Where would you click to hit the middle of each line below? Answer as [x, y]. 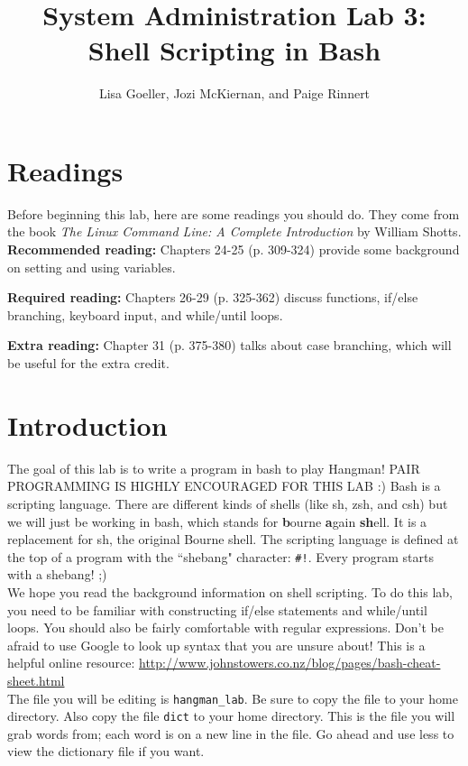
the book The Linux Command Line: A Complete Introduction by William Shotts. [234, 231]
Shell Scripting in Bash [234, 50]
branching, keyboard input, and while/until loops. [145, 314]
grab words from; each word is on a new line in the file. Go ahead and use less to [231, 733]
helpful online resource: [71, 663]
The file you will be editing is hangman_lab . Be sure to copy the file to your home [233, 698]
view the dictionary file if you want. [106, 751]
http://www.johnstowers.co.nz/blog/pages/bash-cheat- [290, 663]
